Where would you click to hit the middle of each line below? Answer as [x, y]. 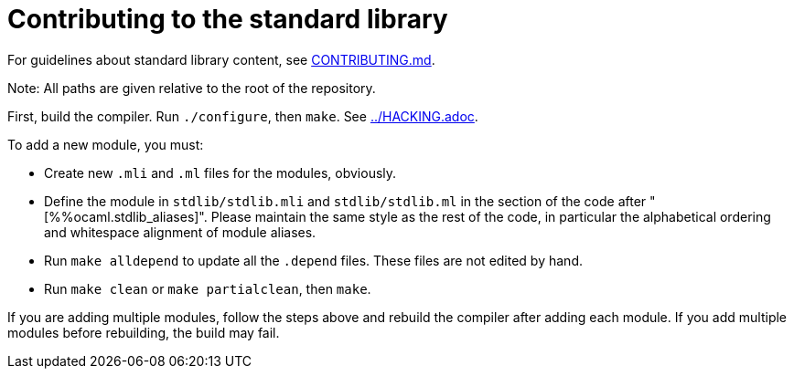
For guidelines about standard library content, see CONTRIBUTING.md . [221, 59]
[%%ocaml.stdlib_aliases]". [126, 216]
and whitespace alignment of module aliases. [180, 232]
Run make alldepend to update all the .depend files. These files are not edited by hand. [313, 260]
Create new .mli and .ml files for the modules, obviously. [220, 172]
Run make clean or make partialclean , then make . [208, 288]
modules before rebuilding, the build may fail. [144, 332]
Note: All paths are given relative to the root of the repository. [192, 88]
